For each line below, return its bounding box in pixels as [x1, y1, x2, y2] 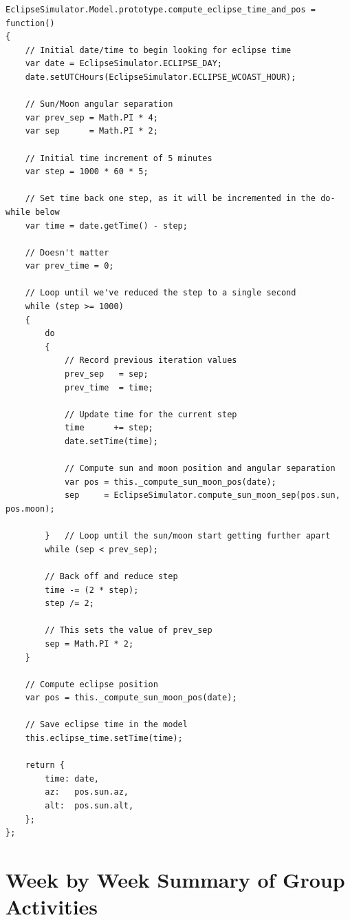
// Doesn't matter [25, 247, 109, 258]
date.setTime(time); [64, 437, 158, 446]
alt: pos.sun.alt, [45, 801, 134, 811]
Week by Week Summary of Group [6, 866, 345, 893]
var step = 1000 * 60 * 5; [25, 167, 149, 177]
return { [25, 760, 65, 771]
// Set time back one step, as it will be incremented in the [25, 194, 316, 204]
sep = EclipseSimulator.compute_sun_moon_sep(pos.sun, [64, 490, 340, 501]
